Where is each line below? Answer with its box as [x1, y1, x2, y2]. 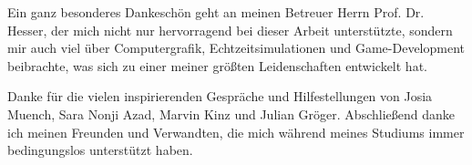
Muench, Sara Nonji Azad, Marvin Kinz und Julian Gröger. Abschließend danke [7, 104, 455, 123]
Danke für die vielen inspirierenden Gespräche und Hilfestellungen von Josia [7, 87, 433, 106]
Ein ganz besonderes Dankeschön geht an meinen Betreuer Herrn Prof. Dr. [7, 3, 425, 21]
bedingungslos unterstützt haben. [7, 140, 193, 160]
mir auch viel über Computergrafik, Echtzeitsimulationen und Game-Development [7, 38, 466, 57]
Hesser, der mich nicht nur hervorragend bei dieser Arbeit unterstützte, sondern [7, 20, 453, 39]
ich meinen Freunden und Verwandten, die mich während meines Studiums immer [7, 122, 465, 141]
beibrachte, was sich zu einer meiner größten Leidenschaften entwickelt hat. [7, 56, 427, 75]
